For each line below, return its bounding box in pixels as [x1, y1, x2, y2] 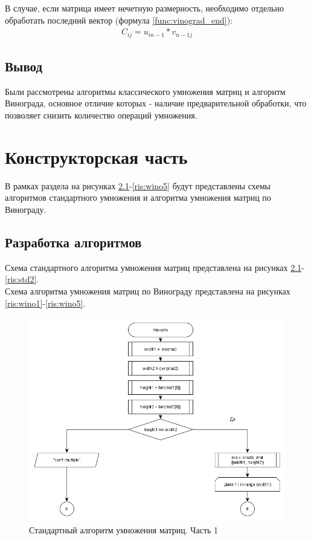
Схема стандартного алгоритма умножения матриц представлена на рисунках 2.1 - [5, 261, 304, 273]
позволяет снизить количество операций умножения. [5, 109, 197, 122]
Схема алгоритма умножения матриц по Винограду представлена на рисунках [5, 284, 290, 297]
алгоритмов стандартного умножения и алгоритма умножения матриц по [5, 191, 271, 204]
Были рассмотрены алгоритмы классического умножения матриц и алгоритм [5, 85, 286, 97]
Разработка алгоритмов [5, 232, 142, 251]
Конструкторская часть [5, 144, 188, 169]
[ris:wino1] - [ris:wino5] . [5, 296, 86, 309]
